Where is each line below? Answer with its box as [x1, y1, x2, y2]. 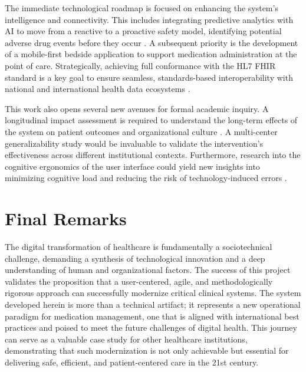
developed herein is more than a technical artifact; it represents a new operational [5, 298, 301, 310]
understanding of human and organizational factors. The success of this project [5, 264, 291, 276]
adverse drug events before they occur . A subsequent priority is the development [5, 36, 298, 48]
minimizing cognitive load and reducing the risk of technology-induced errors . [5, 172, 287, 184]
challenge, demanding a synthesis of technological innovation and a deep [5, 252, 265, 264]
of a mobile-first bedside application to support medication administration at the [5, 48, 297, 60]
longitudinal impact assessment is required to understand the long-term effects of [5, 114, 298, 126]
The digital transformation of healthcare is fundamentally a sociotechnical [5, 241, 272, 253]
